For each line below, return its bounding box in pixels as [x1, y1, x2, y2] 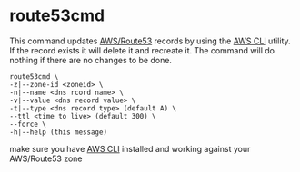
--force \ [9, 119, 47, 129]
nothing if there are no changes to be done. [9, 54, 173, 65]
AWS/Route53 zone [9, 153, 84, 164]
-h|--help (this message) [9, 128, 107, 137]
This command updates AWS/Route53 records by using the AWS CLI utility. [9, 35, 291, 46]
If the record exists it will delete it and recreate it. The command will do [9, 44, 275, 55]
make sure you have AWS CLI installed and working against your [9, 143, 251, 154]
